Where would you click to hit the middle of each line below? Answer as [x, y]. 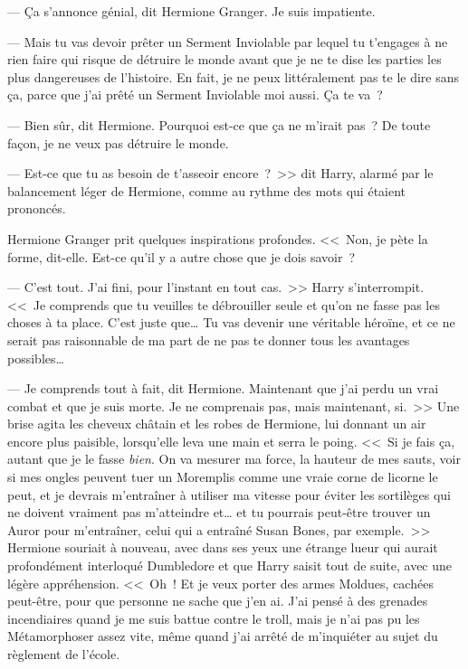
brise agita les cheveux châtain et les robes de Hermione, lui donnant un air [217, 424]
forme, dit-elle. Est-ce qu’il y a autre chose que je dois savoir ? [181, 256]
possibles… [36, 358]
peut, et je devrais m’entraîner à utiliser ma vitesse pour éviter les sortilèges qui [229, 494]
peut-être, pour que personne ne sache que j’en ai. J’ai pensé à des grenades [218, 601]
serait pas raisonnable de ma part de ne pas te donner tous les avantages [209, 339]
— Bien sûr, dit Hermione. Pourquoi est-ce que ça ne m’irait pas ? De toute [219, 124]
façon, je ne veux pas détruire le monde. [118, 142]
